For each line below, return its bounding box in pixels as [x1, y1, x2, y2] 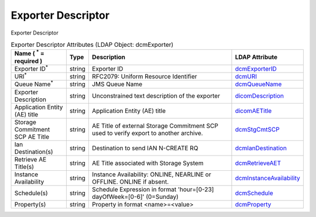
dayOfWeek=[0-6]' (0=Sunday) [91, 192, 178, 201]
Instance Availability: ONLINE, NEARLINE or [91, 170, 211, 178]
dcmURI [235, 73, 257, 81]
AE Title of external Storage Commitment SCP [91, 122, 219, 130]
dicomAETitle [235, 106, 272, 115]
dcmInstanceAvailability [235, 174, 301, 182]
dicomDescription [235, 91, 284, 99]
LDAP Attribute [235, 53, 278, 61]
